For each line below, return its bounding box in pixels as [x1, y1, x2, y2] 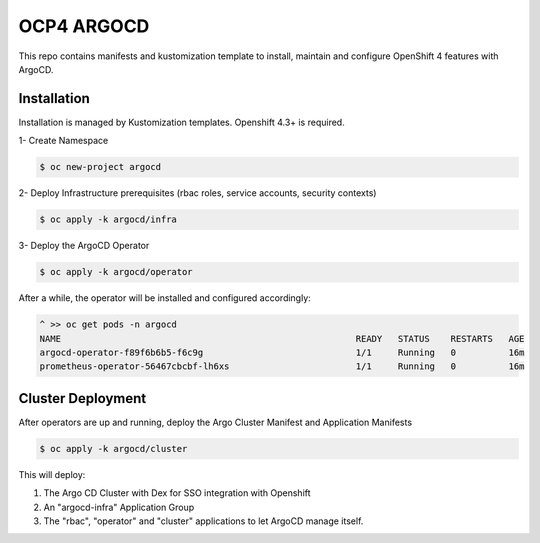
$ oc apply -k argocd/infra [39, 214, 177, 225]
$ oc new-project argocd [39, 161, 162, 173]
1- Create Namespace [18, 135, 109, 147]
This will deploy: [18, 468, 86, 480]
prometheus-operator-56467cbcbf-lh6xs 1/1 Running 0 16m [39, 361, 525, 372]
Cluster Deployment [18, 390, 147, 407]
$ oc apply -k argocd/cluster [39, 443, 188, 454]
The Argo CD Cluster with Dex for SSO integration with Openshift [43, 487, 311, 499]
